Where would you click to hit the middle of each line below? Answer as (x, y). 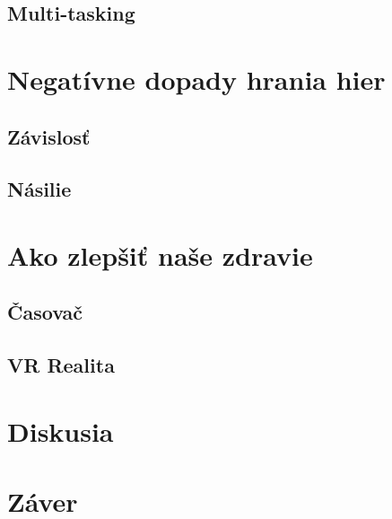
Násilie (39, 189)
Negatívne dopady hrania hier (196, 79)
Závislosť (49, 136)
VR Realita (61, 365)
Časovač (45, 312)
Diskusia (61, 431)
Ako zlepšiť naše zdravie (160, 255)
